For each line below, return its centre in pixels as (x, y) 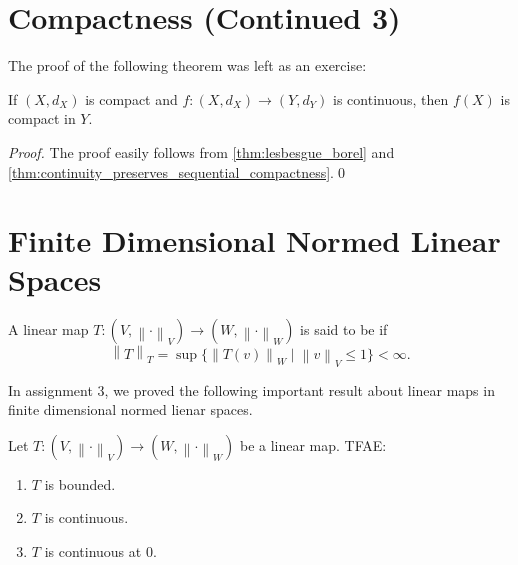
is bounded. (80, 483)
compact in (42, 118)
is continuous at (93, 551)
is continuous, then (391, 98)
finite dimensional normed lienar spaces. (130, 409)
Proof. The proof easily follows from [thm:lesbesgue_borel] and (201, 151)
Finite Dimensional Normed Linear (254, 240)
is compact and (131, 98)
